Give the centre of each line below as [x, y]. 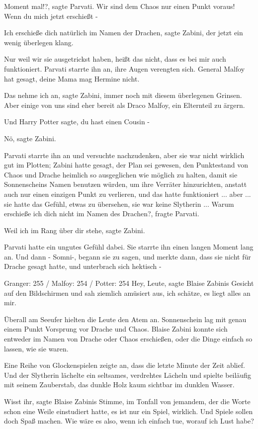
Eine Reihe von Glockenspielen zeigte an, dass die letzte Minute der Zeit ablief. [125, 365]
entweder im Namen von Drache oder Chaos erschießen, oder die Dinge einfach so [128, 339]
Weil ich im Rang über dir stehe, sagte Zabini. [75, 230]
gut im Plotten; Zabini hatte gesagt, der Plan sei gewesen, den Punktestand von [126, 165]
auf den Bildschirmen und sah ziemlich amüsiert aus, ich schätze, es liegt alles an [127, 293]
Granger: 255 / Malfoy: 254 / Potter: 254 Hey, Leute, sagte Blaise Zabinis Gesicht [129, 283]
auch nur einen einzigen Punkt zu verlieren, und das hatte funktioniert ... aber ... [128, 194]
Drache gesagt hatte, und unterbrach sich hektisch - [83, 266]
